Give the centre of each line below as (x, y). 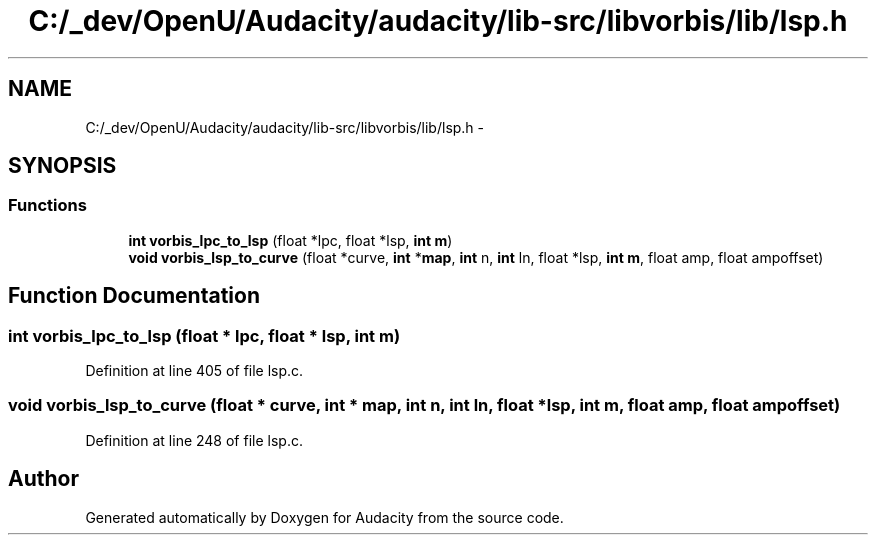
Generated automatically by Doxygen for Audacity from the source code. (324, 517)
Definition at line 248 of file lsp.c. (194, 440)
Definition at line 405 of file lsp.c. (194, 371)
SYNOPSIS (62, 166)
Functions (47, 205)
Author (43, 479)
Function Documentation (134, 296)
